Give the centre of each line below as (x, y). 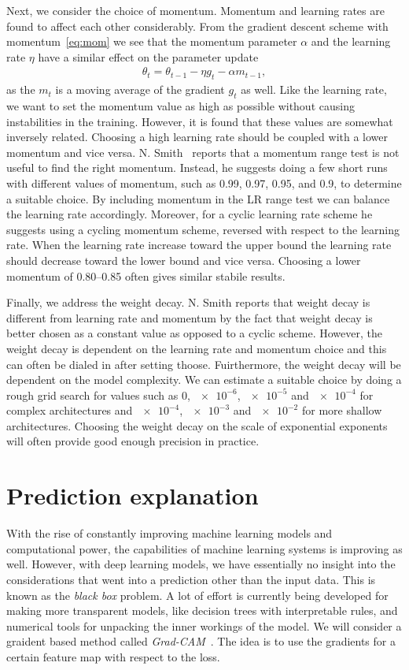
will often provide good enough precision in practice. (133, 441)
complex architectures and (70, 410)
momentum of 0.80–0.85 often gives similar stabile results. (146, 275)
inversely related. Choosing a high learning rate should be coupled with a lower (197, 137)
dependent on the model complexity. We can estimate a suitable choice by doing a (204, 380)
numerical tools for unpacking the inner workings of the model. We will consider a (204, 625)
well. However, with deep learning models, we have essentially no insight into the (201, 564)
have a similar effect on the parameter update (148, 56)
